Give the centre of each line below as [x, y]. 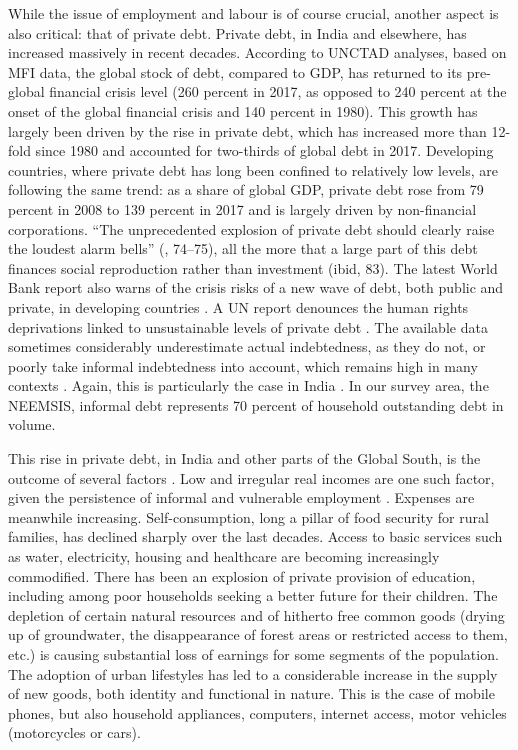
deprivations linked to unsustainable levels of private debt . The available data [248, 326]
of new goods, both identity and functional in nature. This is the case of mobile [251, 693]
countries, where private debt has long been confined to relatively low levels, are [253, 169]
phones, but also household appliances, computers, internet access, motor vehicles [257, 712]
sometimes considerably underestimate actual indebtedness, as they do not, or [247, 346]
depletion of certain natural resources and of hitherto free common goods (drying [256, 614]
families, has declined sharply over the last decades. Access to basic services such [255, 536]
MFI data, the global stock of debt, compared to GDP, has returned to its [235, 71]
